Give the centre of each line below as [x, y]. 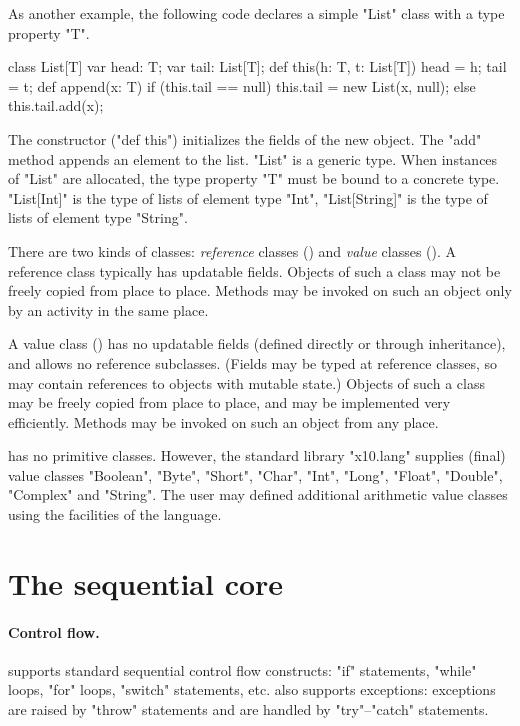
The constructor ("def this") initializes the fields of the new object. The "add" [245, 138]
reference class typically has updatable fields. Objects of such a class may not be [254, 270]
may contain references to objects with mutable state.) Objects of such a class [246, 382]
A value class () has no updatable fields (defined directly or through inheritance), [257, 343]
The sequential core [146, 582]
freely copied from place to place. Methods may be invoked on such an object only [260, 290]
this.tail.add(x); [56, 105]
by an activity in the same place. [108, 309]
